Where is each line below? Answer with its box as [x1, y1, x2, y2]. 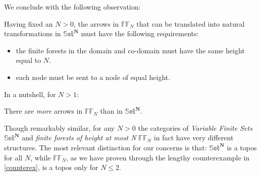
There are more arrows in [4, 106, 83, 116]
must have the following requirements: [81, 28, 199, 39]
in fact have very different [153, 132, 234, 143]
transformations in [4, 28, 61, 39]
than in [100, 106, 123, 116]
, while [30, 152, 51, 162]
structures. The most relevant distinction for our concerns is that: [4, 142, 207, 152]
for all [4, 152, 23, 162]
